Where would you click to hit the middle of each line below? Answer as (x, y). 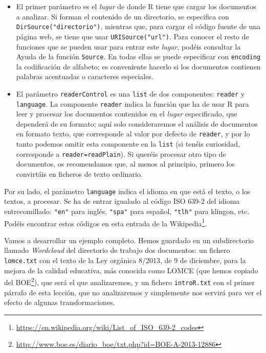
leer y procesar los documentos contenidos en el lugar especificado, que (127, 114)
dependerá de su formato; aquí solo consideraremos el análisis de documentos (137, 123)
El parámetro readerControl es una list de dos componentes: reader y (130, 93)
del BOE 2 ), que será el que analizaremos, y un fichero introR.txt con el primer (129, 281)
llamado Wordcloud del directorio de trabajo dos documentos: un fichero (117, 250)
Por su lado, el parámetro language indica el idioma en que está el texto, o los (127, 191)
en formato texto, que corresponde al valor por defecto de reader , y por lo (133, 134)
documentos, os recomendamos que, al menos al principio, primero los (125, 164)
